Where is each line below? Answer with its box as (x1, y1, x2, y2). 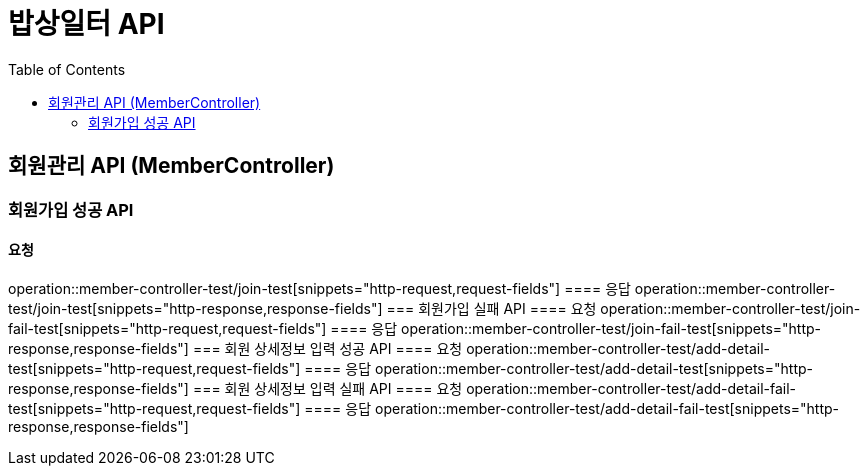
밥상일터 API (8, 7, 165, 41)
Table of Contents (8, 60, 126, 78)
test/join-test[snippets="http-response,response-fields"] (8, 299, 383, 317)
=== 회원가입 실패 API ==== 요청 (386, 299, 597, 317)
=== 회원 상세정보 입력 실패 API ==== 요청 (192, 379, 463, 397)
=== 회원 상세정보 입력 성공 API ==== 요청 (192, 339, 463, 357)
